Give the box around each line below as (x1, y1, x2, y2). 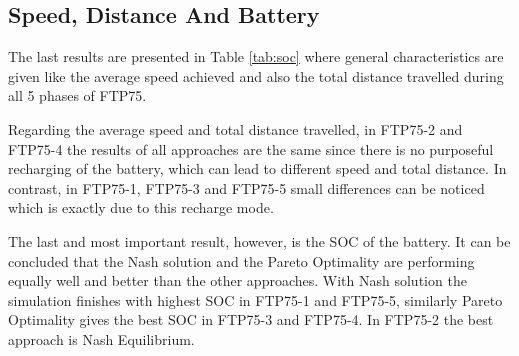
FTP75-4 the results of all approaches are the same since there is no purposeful (8, 138, 494, 159)
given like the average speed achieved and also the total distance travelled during (8, 65, 504, 86)
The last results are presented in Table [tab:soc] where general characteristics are (8, 46, 504, 67)
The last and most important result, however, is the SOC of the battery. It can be (8, 230, 511, 251)
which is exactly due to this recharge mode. (8, 197, 274, 218)
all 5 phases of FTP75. (8, 85, 147, 106)
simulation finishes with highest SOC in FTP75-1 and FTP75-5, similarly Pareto (8, 289, 503, 310)
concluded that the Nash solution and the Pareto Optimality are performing (8, 250, 475, 271)
